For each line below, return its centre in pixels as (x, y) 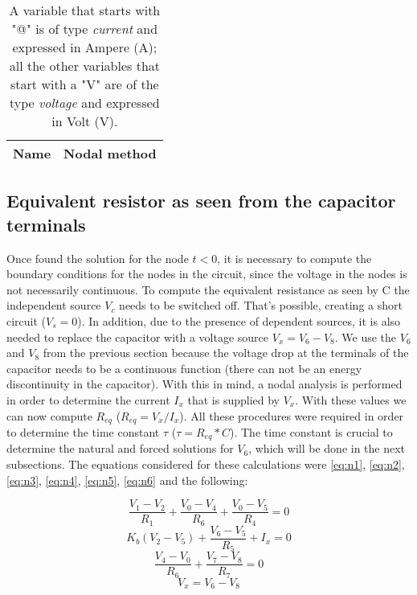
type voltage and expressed (84, 103)
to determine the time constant (83, 431)
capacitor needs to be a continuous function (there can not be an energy (184, 368)
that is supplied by (233, 399)
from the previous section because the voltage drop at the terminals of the (226, 353)
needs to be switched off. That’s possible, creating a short (261, 305)
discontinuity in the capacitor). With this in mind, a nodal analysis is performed (204, 384)
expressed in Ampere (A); (85, 47)
